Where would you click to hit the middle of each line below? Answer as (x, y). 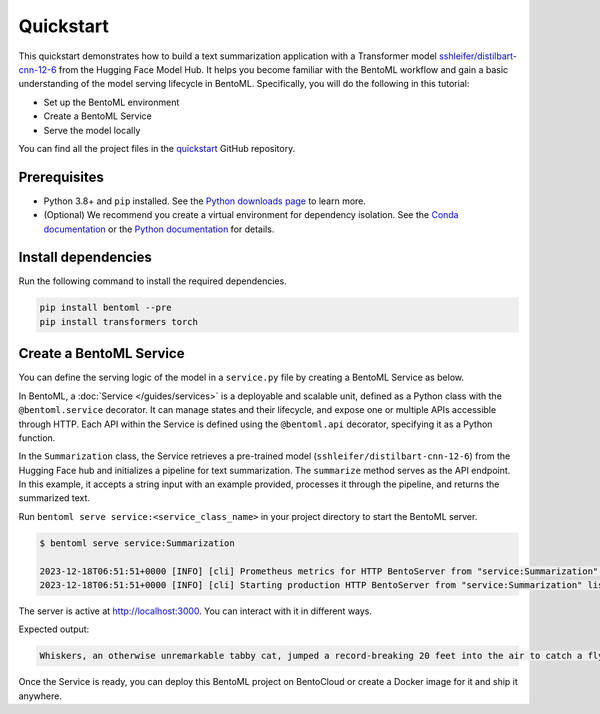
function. (37, 437)
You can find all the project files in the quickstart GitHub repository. (157, 148)
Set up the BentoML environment (111, 102)
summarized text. (54, 498)
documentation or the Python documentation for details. (159, 229)
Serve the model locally (92, 130)
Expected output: (54, 629)
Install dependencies (85, 257)
